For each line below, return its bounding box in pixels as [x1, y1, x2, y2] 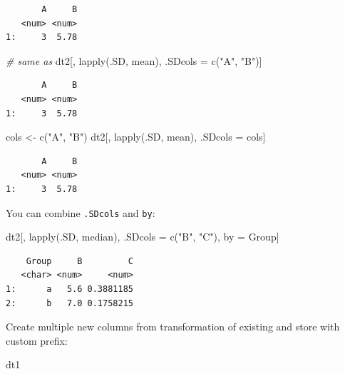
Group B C [26, 256, 133, 266]
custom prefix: [6, 333, 68, 348]
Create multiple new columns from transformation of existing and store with [6, 319, 340, 334]
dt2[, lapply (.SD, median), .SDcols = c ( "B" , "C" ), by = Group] [6, 229, 279, 244]
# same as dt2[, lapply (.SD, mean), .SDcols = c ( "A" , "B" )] [6, 53, 262, 68]
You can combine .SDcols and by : [6, 205, 155, 220]
